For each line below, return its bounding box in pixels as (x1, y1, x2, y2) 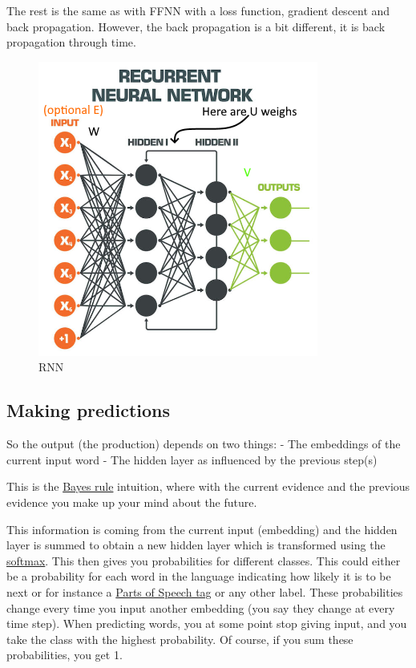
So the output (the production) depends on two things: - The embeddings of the (6, 435, 401, 452)
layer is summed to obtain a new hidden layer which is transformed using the (6, 536, 386, 553)
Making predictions (6, 398, 171, 423)
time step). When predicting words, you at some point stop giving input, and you (6, 615, 407, 632)
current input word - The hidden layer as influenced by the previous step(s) (6, 451, 378, 468)
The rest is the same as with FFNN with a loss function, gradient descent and (6, 2, 390, 18)
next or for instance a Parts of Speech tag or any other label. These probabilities (6, 583, 403, 600)
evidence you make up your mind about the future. (6, 493, 257, 510)
